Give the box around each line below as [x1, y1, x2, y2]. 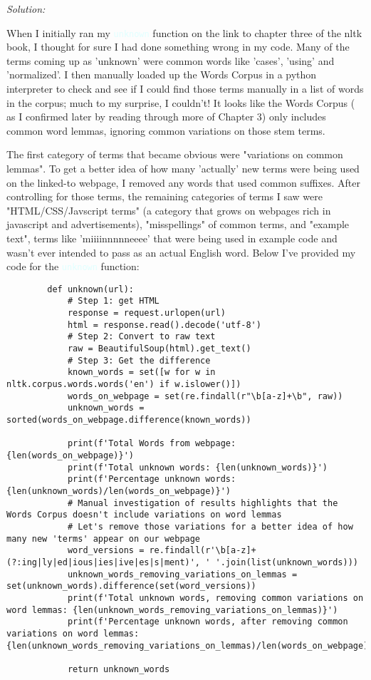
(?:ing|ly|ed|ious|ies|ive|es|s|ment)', [6, 557, 201, 567]
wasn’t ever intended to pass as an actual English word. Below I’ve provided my [6, 244, 356, 259]
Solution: [6, 1, 46, 16]
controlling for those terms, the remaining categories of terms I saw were [6, 189, 323, 204]
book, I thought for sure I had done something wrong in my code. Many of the [6, 39, 350, 54]
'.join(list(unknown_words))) [215, 557, 358, 567]
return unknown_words [67, 664, 170, 674]
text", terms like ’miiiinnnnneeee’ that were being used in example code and [6, 230, 338, 245]
